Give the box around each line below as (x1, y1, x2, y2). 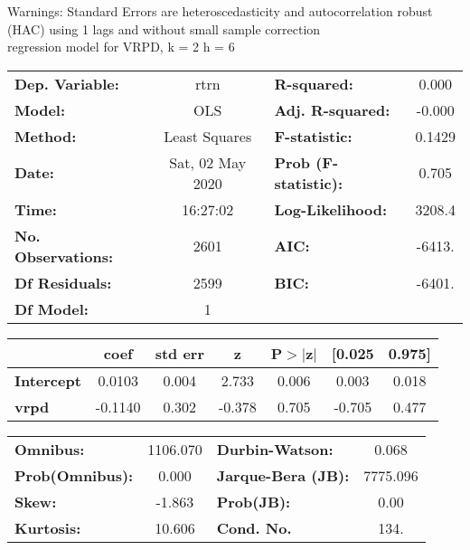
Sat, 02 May (169, 151, 247, 173)
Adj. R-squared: (274, 99, 390, 120)
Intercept (14, 369, 81, 391)
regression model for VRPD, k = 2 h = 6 (7, 37, 235, 56)
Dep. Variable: (14, 72, 119, 94)
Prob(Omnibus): (14, 464, 134, 486)
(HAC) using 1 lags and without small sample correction (7, 19, 321, 38)
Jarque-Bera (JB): (216, 464, 350, 486)
